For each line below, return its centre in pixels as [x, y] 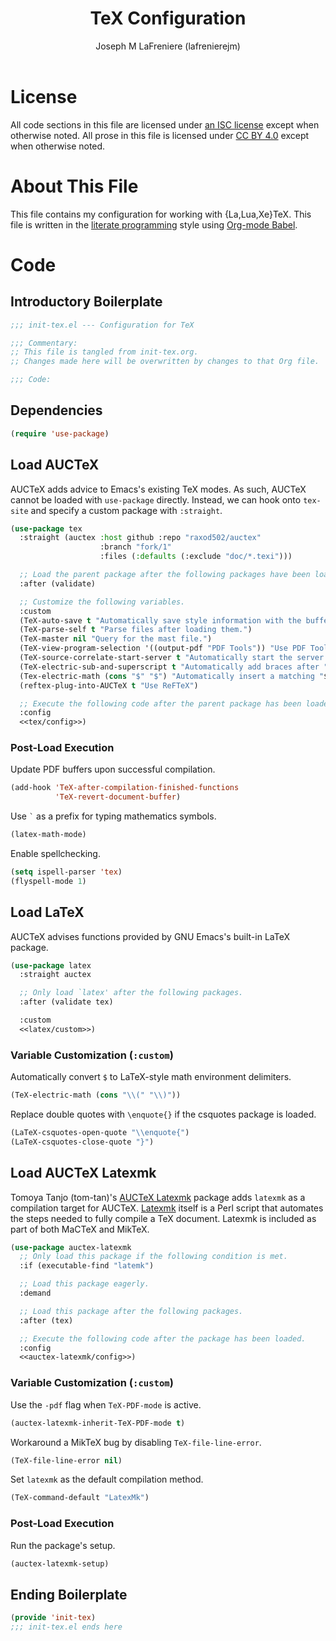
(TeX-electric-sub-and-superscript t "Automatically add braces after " [174, 667]
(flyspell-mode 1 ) [48, 881]
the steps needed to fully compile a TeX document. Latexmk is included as [163, 1218]
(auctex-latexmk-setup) [60, 1563]
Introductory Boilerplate [86, 302]
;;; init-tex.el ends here [66, 1627]
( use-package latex [51, 965]
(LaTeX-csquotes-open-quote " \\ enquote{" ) [100, 1133]
